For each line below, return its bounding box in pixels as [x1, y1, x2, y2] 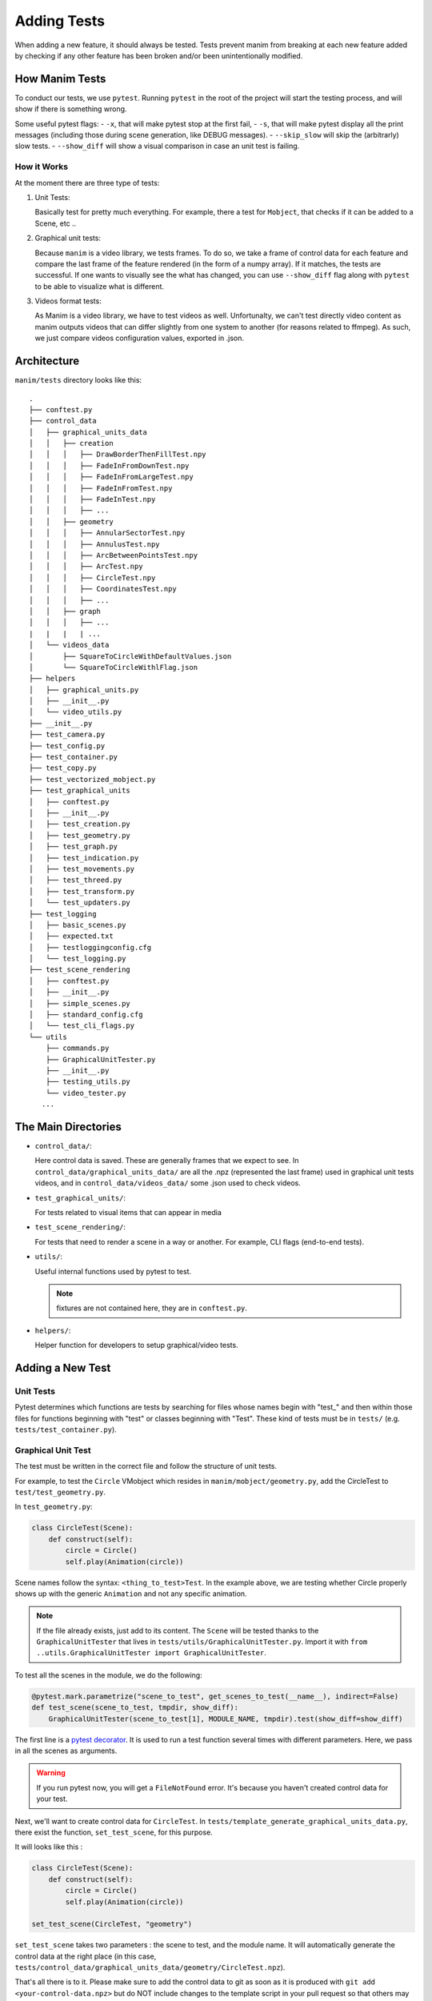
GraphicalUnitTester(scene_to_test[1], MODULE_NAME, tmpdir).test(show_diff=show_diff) [48, 1714, 403, 1723]
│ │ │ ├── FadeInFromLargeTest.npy [29, 472, 194, 482]
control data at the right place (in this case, [14, 1951, 157, 1961]
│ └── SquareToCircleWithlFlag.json [29, 663, 198, 672]
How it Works [14, 161, 68, 172]
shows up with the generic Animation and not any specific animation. [14, 1589, 247, 1598]
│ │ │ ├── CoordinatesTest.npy [29, 584, 178, 594]
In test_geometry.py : [14, 1502, 93, 1512]
